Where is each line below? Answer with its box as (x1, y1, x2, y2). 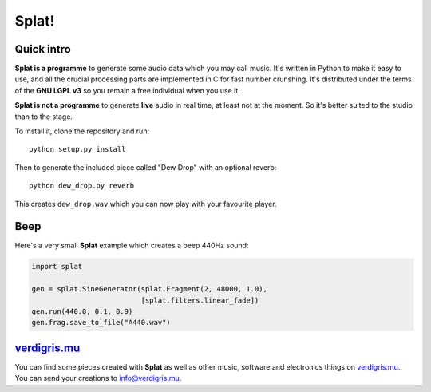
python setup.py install (29, 145, 126, 154)
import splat (31, 262, 83, 271)
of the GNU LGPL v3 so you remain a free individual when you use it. (14, 85, 241, 95)
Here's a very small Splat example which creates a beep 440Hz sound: (14, 240, 249, 251)
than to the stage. (14, 112, 73, 121)
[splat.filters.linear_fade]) (140, 295, 259, 305)
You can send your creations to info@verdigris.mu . (14, 374, 182, 383)
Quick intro (14, 42, 71, 56)
